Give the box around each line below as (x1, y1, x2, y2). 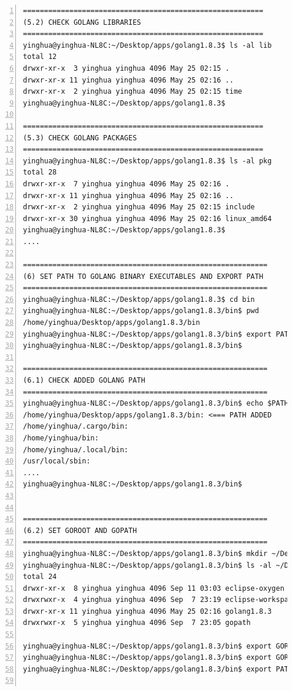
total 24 (23, 572, 57, 581)
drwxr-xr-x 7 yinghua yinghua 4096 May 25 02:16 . (23, 179, 230, 188)
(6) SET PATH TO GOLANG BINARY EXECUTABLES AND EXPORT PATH (23, 272, 264, 281)
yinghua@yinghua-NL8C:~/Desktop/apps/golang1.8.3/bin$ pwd (23, 307, 259, 315)
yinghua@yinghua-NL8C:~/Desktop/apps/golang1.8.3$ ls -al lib (23, 41, 272, 50)
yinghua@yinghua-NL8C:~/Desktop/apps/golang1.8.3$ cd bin (23, 295, 255, 304)
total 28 (23, 168, 57, 177)
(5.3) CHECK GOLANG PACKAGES (23, 133, 137, 142)
